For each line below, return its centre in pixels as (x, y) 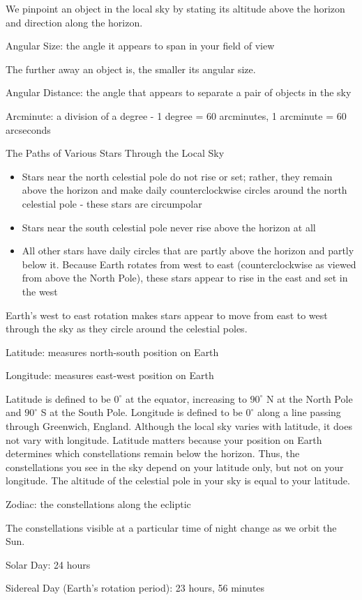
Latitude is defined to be (58, 398)
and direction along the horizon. (74, 22)
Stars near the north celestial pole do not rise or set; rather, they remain (177, 176)
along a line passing (299, 412)
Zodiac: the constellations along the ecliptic (98, 504)
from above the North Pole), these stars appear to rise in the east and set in (185, 278)
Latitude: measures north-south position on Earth (112, 352)
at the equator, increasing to (186, 398)
